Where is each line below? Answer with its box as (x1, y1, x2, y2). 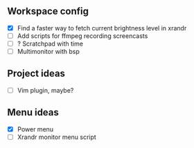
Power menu (17, 124, 54, 133)
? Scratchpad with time (17, 39, 83, 48)
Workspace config (7, 6, 89, 17)
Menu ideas (7, 107, 59, 118)
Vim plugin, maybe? (17, 86, 74, 94)
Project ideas (7, 68, 66, 80)
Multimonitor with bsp (17, 48, 80, 55)
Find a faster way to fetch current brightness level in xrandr (17, 24, 187, 32)
